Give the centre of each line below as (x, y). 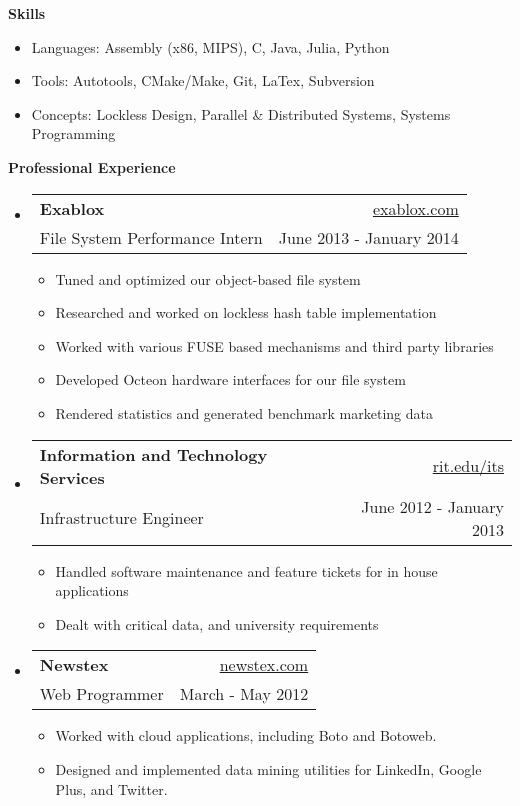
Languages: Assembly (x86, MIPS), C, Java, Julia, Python (210, 46)
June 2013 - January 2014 (368, 237)
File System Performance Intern (151, 237)
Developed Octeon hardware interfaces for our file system (230, 379)
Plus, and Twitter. (111, 788)
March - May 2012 (244, 694)
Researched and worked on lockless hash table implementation (246, 312)
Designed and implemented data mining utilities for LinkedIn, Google (268, 768)
